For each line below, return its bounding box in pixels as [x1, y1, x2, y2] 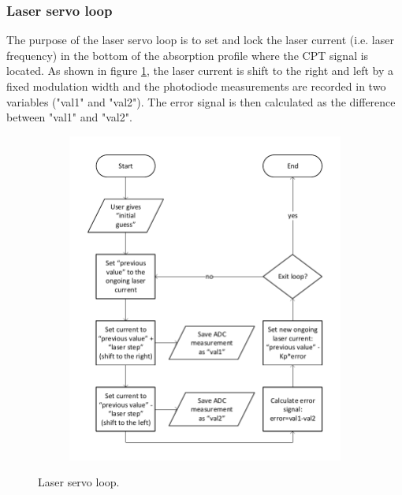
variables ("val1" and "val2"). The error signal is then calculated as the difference [6, 93, 396, 110]
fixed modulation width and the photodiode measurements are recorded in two [6, 78, 386, 94]
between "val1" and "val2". [6, 109, 132, 125]
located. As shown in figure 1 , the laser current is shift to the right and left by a [6, 62, 393, 79]
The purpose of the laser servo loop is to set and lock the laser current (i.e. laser [6, 32, 394, 48]
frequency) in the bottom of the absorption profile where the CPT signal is [6, 47, 369, 63]
